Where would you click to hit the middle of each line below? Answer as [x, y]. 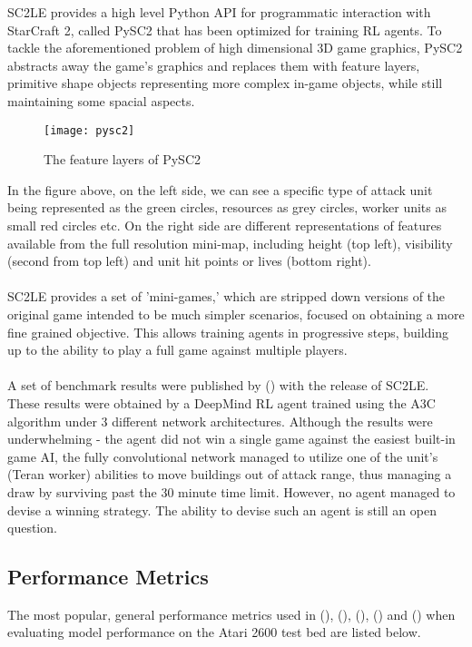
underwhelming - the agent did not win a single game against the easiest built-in [231, 439]
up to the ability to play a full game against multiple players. [177, 350]
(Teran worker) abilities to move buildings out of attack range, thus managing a [230, 474]
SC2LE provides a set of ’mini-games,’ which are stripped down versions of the [226, 296]
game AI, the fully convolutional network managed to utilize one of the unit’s [223, 456]
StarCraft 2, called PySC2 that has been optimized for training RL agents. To [225, 29]
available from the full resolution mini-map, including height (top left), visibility [230, 243]
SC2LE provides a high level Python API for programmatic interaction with [219, 12]
